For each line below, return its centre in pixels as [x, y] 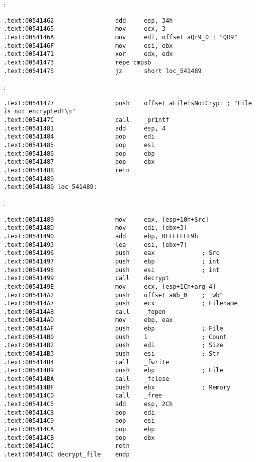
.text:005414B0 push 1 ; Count [115, 337]
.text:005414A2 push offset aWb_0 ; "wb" [113, 295]
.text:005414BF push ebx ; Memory [117, 387]
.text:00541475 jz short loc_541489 [103, 71]
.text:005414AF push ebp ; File [113, 329]
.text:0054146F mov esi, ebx [88, 46]
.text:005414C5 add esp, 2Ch [88, 404]
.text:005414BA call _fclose [87, 379]
